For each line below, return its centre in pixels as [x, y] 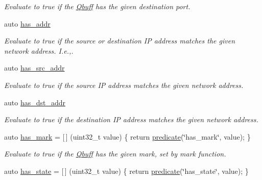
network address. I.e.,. [39, 50]
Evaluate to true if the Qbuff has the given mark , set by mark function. [115, 154]
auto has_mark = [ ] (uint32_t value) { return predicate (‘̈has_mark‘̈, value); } [127, 136]
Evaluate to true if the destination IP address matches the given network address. [131, 119]
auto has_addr [27, 23]
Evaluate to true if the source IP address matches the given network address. [124, 85]
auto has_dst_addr [35, 102]
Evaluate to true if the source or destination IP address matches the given [120, 41]
